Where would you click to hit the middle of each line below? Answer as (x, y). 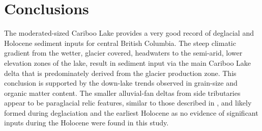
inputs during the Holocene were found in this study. (86, 123)
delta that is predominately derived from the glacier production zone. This (120, 73)
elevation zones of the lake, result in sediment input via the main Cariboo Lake (128, 62)
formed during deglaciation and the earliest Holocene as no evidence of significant (131, 112)
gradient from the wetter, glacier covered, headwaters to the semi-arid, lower (123, 53)
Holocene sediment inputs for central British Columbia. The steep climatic (120, 43)
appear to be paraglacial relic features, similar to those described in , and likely (128, 103)
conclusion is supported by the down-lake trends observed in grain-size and (121, 83)
